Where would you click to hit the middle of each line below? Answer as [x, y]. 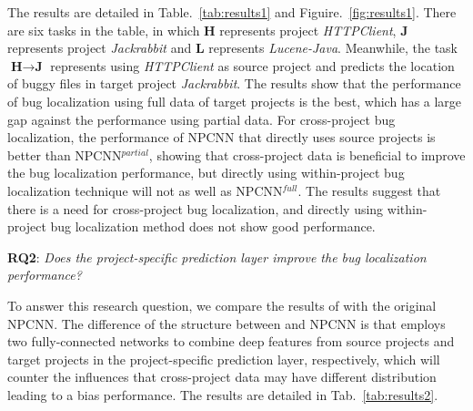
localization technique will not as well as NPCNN [145, 190]
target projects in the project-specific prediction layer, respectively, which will [224, 359]
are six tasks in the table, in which [104, 30]
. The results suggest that [369, 190]
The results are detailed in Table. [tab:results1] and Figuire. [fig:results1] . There [232, 12]
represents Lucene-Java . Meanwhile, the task [333, 48]
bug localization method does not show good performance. [213, 226]
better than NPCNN [65, 154]
